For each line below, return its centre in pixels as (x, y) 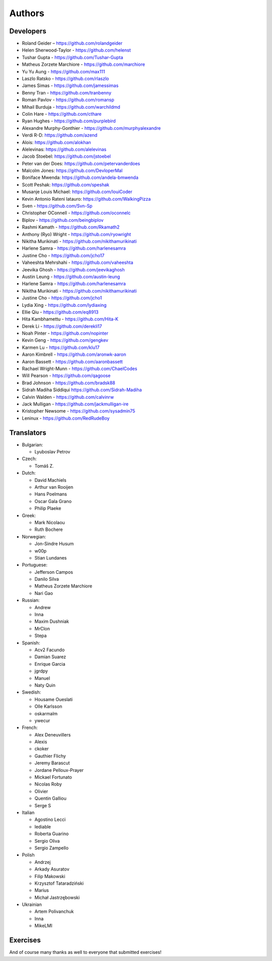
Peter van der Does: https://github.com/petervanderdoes (81, 163)
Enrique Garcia (50, 664)
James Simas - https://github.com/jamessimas (70, 85)
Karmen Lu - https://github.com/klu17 (61, 347)
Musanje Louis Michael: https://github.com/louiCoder (77, 192)
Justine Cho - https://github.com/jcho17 (63, 255)
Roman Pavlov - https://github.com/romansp (68, 100)
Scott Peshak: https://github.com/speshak (65, 185)
